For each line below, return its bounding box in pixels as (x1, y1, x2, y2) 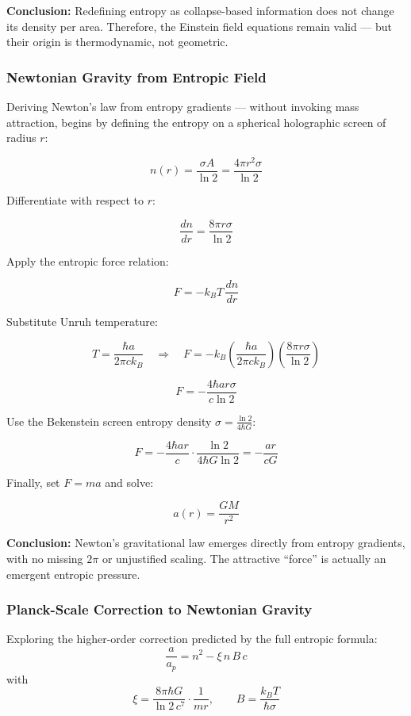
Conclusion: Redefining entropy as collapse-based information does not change (6, 2, 394, 18)
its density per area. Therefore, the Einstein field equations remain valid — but (6, 17, 393, 34)
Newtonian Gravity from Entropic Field (6, 67, 267, 86)
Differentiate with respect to (6, 191, 144, 208)
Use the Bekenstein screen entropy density (6, 412, 212, 429)
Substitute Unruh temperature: (6, 313, 158, 330)
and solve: (105, 473, 154, 490)
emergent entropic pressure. (6, 565, 140, 582)
